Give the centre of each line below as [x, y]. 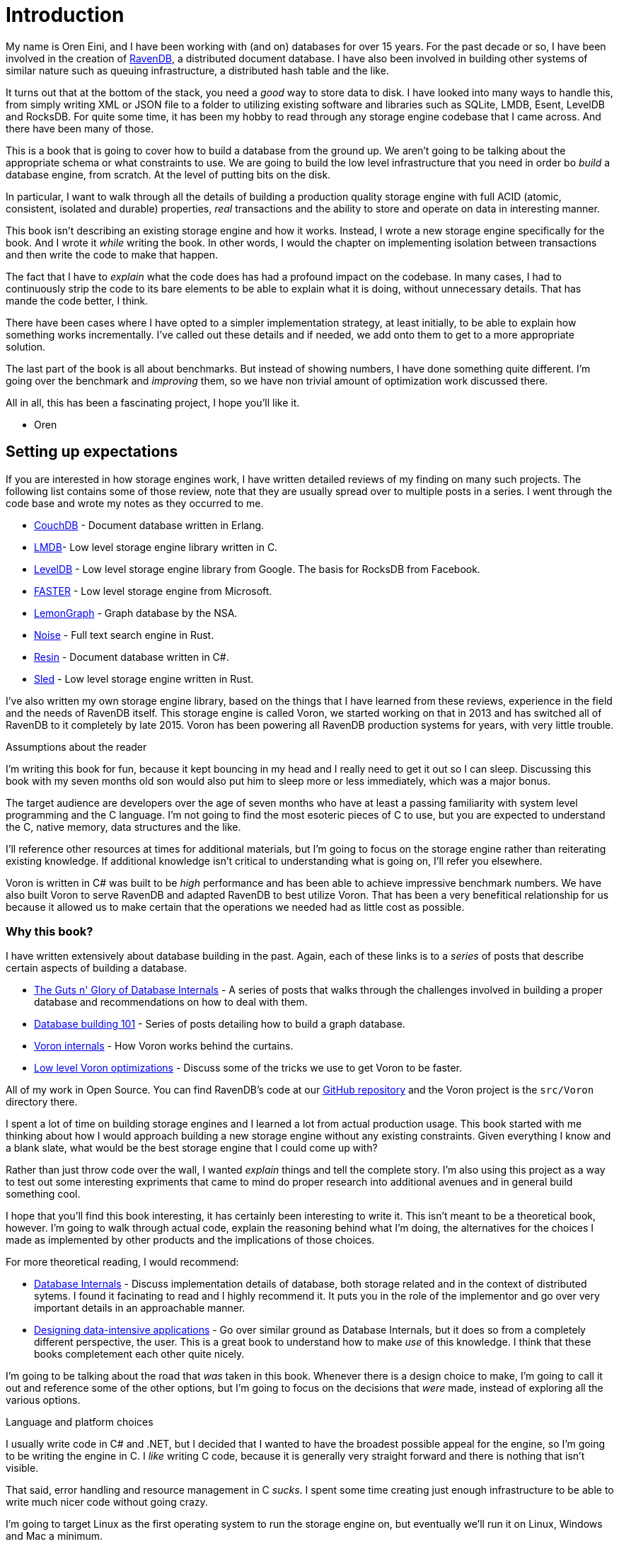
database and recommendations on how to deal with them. [171, 1002]
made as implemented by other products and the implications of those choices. [190, 1240]
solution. [26, 346]
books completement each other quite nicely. [139, 1354]
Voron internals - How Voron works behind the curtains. [164, 1046]
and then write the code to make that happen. [112, 254]
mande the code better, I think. [77, 300]
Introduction [65, 15]
